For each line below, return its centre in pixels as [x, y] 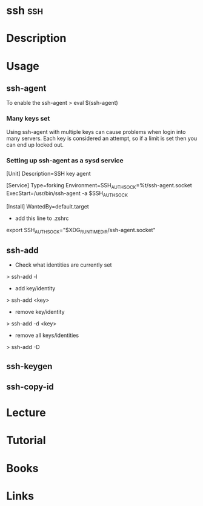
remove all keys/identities [47, 335]
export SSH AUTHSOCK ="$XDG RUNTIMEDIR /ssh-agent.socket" [81, 231]
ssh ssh [25, 11]
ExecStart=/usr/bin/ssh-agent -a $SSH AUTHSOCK [67, 194]
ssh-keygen [29, 366]
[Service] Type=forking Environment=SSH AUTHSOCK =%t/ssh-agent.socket [99, 186]
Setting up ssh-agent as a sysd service [65, 160]
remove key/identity [40, 312]
